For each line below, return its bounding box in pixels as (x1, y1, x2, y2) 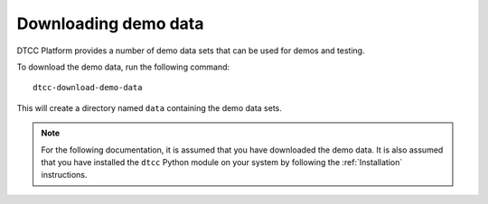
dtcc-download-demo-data (33, 82, 143, 93)
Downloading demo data (16, 14, 204, 33)
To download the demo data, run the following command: (16, 61, 230, 72)
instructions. (41, 170, 88, 181)
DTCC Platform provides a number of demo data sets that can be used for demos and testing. (16, 45, 365, 56)
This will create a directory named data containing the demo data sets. (16, 102, 282, 113)
